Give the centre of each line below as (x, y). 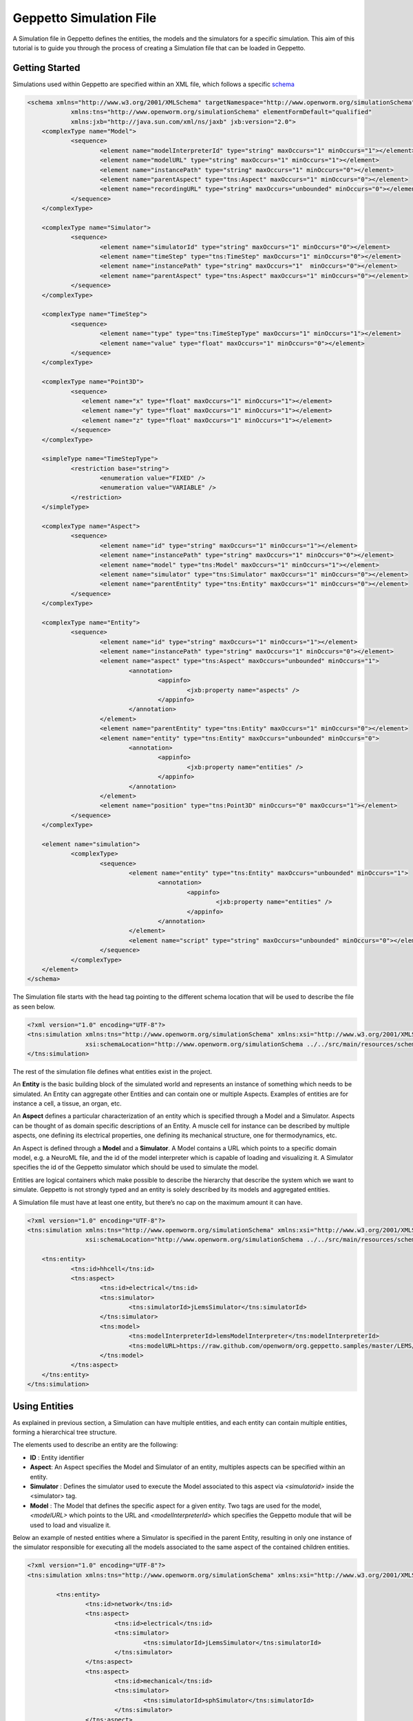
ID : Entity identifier (57, 1457)
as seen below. (34, 1006)
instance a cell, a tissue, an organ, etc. (67, 1104)
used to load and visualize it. (71, 1525)
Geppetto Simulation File (85, 18)
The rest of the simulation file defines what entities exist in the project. (113, 1071)
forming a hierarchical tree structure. (65, 1433)
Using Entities (43, 1406)
